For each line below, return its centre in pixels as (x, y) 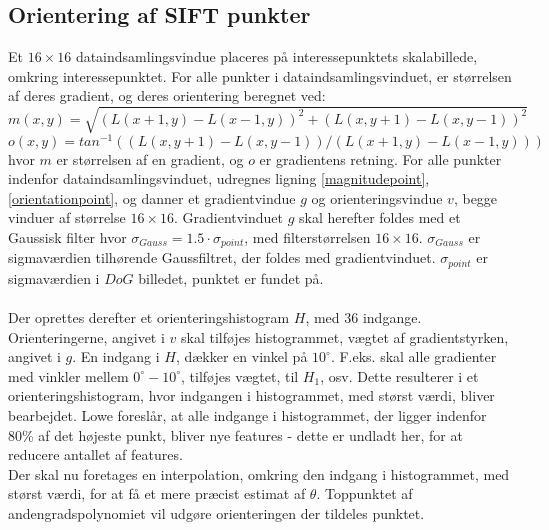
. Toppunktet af (364, 493)
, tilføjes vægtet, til (240, 375)
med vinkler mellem (68, 375)
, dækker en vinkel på (241, 356)
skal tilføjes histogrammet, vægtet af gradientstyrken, (344, 336)
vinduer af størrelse (67, 217)
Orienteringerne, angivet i (86, 336)
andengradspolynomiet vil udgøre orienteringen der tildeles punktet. (216, 513)
